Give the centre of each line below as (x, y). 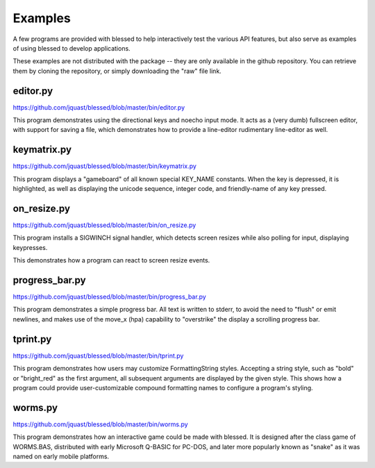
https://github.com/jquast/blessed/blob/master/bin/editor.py (99, 107)
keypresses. (30, 247)
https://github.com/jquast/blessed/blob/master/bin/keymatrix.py (105, 166)
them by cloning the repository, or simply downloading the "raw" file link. (117, 71)
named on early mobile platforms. (61, 457)
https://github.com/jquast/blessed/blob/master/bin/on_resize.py (105, 225)
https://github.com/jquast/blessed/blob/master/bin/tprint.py (98, 356)
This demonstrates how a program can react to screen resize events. (111, 260)
